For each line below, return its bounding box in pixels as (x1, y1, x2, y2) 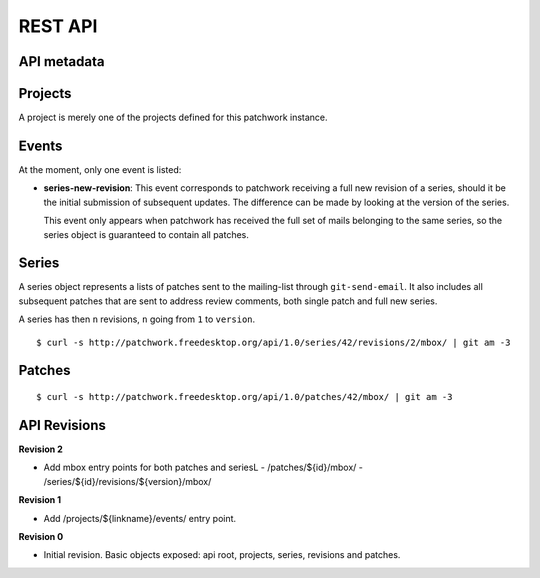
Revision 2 (18, 443, 64, 455)
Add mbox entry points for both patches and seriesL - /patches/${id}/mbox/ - (43, 461, 364, 474)
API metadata (18, 53, 105, 70)
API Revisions (18, 416, 107, 434)
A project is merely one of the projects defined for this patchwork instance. (18, 111, 329, 124)
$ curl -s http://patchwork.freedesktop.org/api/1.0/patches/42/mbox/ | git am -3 (36, 391, 453, 403)
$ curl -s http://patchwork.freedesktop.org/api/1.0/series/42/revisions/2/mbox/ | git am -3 (36, 336, 511, 348)
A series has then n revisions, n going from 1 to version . (18, 313, 256, 325)
